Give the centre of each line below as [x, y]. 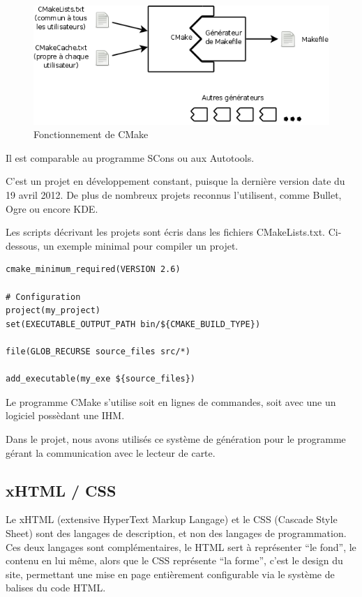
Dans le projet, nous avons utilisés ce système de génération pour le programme [176, 438]
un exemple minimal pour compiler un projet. [141, 245]
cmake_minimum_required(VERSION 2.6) [93, 270]
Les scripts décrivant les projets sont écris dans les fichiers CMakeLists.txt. [165, 232]
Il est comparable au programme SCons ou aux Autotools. [130, 157]
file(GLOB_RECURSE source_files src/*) [98, 352]
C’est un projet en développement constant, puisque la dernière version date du [175, 181]
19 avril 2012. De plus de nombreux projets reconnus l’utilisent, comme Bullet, [174, 195]
